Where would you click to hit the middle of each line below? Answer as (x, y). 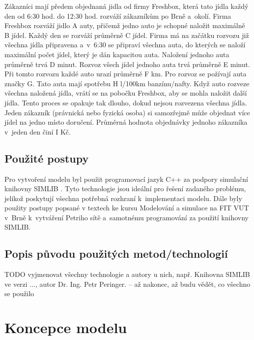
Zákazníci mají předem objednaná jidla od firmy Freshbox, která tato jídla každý (127, 6)
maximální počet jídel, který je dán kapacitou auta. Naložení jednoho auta (117, 54)
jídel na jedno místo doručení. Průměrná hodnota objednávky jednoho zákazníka (126, 122)
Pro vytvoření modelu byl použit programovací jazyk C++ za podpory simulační (126, 179)
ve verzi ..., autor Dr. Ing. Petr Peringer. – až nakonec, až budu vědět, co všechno (127, 284)
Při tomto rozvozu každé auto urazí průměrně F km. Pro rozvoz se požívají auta (126, 74)
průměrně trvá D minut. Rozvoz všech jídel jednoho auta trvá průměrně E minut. (127, 64)
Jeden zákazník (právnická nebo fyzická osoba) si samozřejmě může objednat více (127, 112)
